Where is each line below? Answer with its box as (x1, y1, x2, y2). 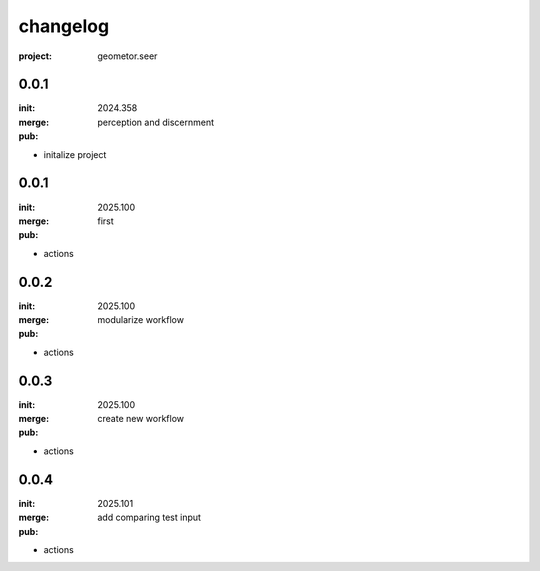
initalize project (43, 148, 107, 160)
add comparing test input (97, 511, 202, 524)
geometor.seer (97, 50, 158, 62)
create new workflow (97, 413, 185, 425)
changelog (18, 15, 110, 37)
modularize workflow (97, 314, 185, 325)
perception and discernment (97, 116, 215, 128)
